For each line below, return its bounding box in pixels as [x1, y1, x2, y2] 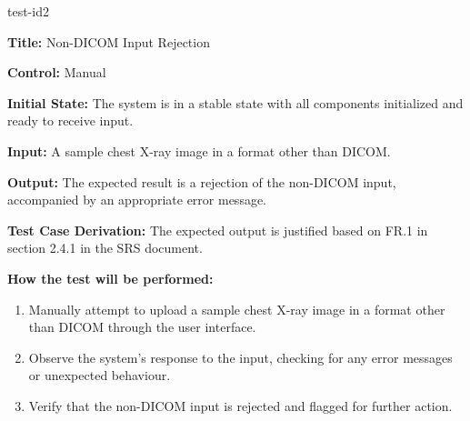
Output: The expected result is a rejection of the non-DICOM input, [7, 172, 396, 191]
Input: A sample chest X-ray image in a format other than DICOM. [7, 141, 391, 160]
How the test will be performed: [7, 268, 214, 287]
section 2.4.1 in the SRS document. [7, 238, 203, 257]
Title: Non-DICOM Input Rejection [7, 32, 210, 51]
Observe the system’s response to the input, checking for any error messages [28, 347, 453, 366]
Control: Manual [7, 63, 106, 82]
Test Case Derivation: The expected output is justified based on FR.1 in [7, 220, 428, 239]
